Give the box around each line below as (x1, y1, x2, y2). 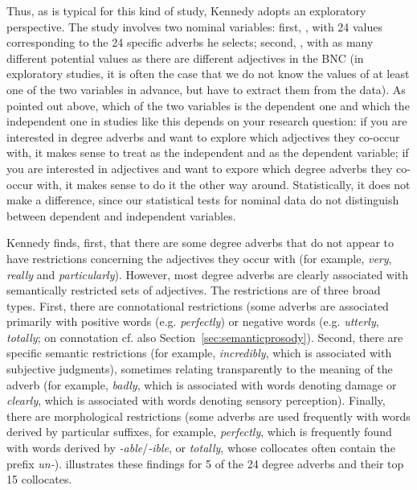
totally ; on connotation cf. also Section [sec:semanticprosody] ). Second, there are (6, 328, 403, 345)
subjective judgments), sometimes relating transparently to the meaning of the (6, 360, 393, 377)
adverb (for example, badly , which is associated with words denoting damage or (6, 376, 397, 393)
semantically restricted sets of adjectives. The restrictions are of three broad (6, 282, 381, 299)
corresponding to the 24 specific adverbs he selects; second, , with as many (6, 34, 374, 51)
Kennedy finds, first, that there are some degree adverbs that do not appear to (6, 234, 394, 251)
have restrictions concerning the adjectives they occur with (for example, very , (6, 249, 392, 266)
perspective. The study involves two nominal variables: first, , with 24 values (6, 18, 383, 35)
